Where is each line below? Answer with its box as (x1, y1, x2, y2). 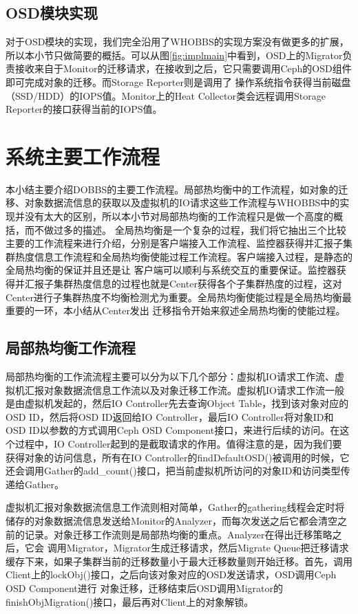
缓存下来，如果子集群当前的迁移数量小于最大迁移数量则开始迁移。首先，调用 (6, 553, 352, 568)
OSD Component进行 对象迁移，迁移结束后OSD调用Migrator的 (6, 580, 284, 595)
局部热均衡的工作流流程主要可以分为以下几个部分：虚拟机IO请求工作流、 (6, 369, 335, 384)
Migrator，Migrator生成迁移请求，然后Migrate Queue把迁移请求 (66, 540, 349, 555)
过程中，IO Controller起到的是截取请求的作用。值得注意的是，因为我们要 (14, 437, 342, 450)
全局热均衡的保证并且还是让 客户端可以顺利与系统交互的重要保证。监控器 (6, 263, 337, 277)
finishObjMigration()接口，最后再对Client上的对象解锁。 (6, 594, 254, 608)
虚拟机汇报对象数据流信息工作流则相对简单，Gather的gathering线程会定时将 (6, 500, 345, 514)
